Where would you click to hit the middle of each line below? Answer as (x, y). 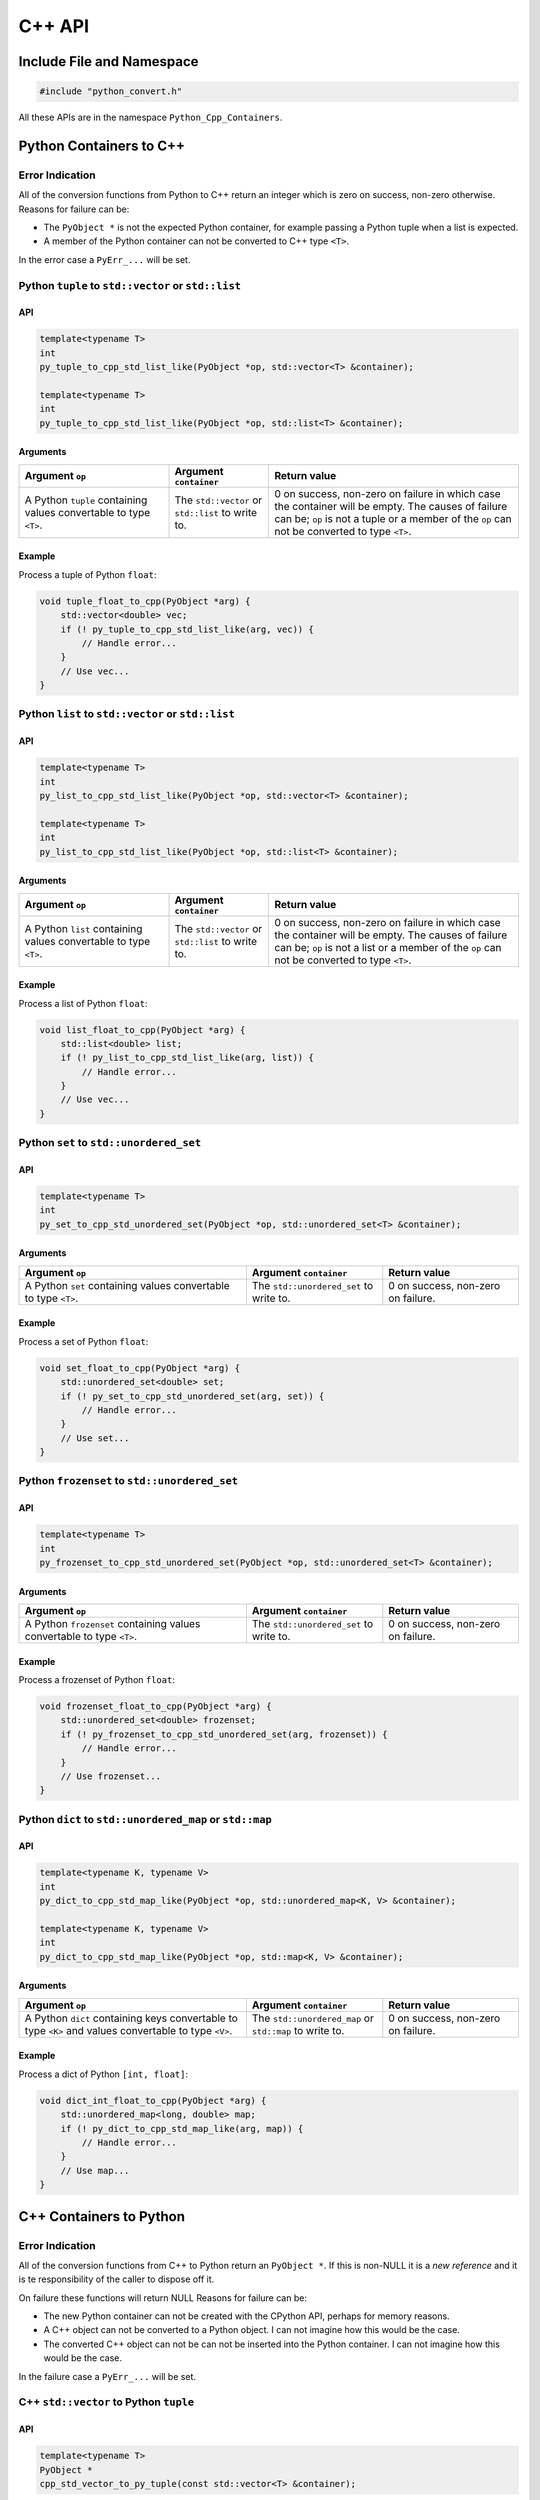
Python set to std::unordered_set (110, 1143)
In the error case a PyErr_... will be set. (104, 259)
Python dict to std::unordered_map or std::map (145, 1819)
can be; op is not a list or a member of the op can (388, 947)
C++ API (54, 26)
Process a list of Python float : (83, 1003)
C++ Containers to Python (101, 2216)
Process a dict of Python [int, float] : (103, 2074)
